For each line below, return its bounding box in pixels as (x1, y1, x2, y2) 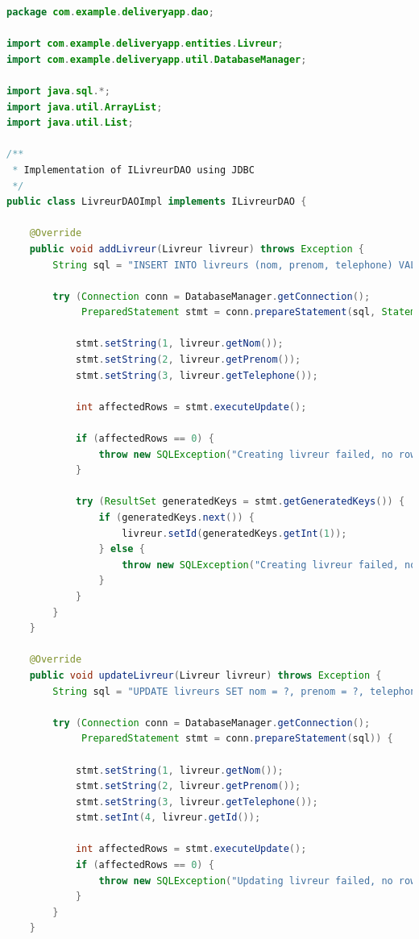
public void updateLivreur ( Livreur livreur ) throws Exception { (29, 669, 382, 681)
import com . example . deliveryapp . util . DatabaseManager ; (6, 53, 307, 65)
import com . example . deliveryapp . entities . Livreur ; (6, 38, 284, 50)
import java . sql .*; (6, 85, 110, 97)
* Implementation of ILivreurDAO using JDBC (12, 164, 255, 176)
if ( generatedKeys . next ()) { (98, 512, 255, 523)
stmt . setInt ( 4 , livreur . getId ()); (75, 812, 261, 824)
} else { (98, 543, 145, 555)
